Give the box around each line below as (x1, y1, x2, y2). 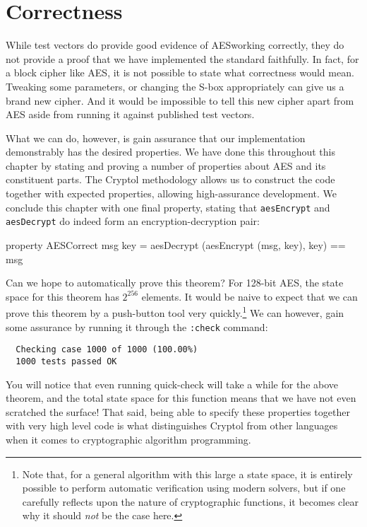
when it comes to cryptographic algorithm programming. (6, 432, 251, 446)
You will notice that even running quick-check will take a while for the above (6, 376, 339, 391)
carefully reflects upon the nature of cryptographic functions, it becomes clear (22, 494, 359, 509)
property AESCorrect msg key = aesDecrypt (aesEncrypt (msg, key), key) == (6, 237, 346, 252)
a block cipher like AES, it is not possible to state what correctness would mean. (6, 65, 354, 80)
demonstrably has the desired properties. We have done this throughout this (6, 144, 335, 159)
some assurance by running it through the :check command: (6, 319, 268, 334)
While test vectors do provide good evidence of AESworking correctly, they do (6, 37, 344, 52)
